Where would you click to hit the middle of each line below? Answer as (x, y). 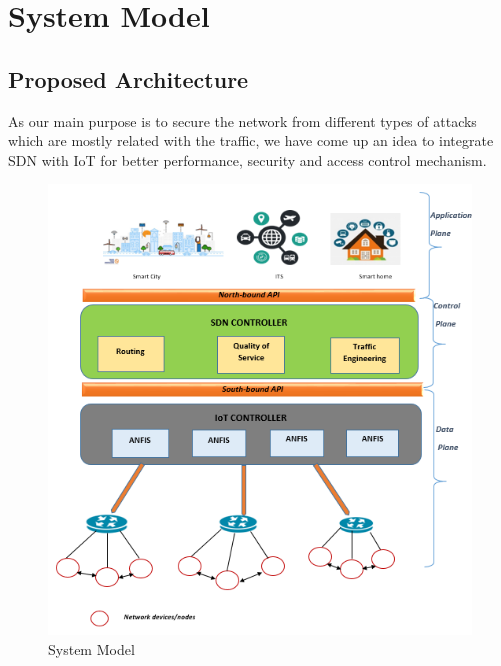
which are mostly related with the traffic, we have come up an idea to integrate (251, 140)
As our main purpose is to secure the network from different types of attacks (242, 120)
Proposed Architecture (128, 78)
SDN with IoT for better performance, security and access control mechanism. (247, 159)
